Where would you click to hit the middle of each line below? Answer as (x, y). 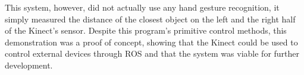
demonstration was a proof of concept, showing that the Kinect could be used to (151, 42)
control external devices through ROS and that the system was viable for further (152, 53)
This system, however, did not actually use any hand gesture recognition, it (142, 7)
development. (29, 65)
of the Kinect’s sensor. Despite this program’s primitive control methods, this (146, 30)
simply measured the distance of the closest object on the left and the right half (150, 19)
